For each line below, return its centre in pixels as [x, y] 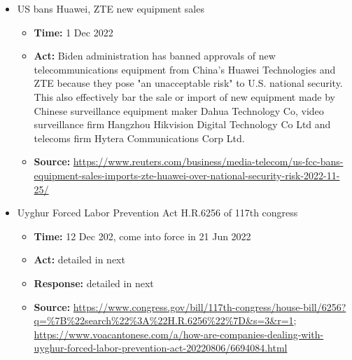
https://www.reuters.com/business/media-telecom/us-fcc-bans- [208, 161]
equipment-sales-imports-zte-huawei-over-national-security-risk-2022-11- [187, 175]
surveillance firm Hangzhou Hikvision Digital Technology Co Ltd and [182, 124]
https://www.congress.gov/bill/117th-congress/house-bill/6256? [210, 306]
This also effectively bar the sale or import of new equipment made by [185, 96]
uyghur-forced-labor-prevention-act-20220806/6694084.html [161, 348]
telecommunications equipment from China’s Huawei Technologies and [185, 69]
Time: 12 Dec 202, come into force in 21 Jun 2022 [142, 236]
